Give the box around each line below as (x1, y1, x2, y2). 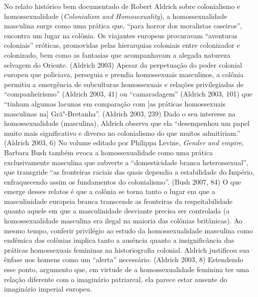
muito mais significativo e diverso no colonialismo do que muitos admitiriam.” (4, 127, 241, 138)
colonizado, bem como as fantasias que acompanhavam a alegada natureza (4, 49, 231, 60)
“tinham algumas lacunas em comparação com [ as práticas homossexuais (4, 98, 226, 108)
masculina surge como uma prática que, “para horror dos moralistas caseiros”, (4, 20, 242, 31)
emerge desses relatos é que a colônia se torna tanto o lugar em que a (4, 186, 215, 197)
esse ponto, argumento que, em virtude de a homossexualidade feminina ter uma (4, 264, 250, 275)
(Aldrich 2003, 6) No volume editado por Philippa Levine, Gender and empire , (4, 137, 244, 148)
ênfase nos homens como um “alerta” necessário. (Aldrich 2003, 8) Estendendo (4, 254, 244, 265)
